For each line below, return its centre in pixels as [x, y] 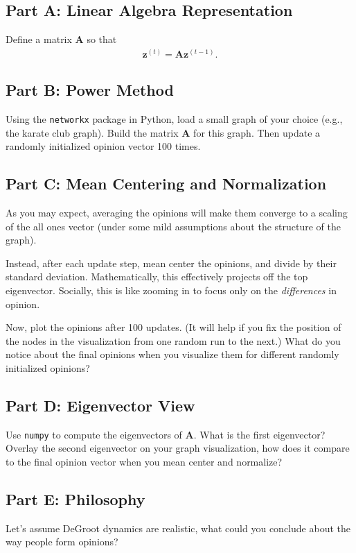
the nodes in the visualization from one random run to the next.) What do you [173, 340]
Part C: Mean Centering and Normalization [166, 184]
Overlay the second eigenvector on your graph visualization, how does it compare [178, 448]
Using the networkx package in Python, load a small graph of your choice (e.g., [174, 119]
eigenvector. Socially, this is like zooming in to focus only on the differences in [171, 290]
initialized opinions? [48, 368]
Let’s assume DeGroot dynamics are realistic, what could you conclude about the [178, 528]
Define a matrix [39, 39]
